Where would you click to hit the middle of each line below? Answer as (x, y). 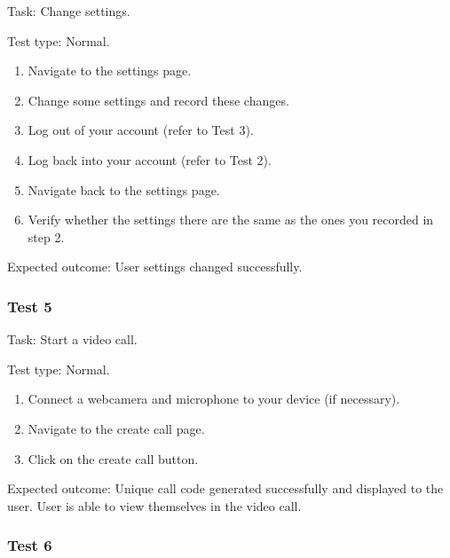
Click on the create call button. (113, 458)
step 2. (46, 236)
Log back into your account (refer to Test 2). (150, 159)
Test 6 (30, 545)
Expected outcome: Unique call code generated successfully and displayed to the (225, 488)
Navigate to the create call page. (116, 428)
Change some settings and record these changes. (158, 100)
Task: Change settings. (69, 11)
